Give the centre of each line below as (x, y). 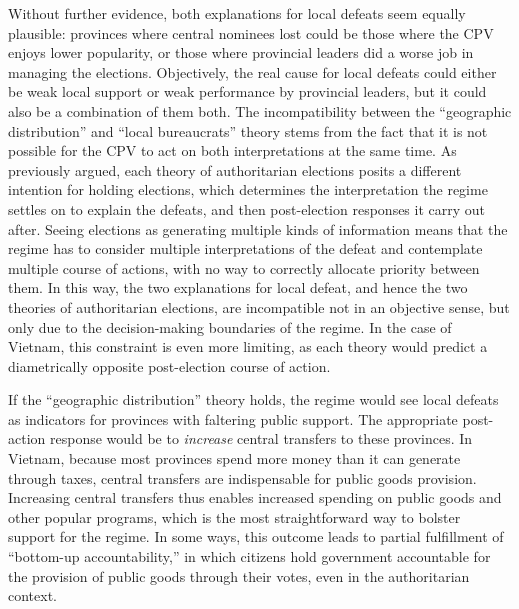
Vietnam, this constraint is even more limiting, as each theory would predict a (248, 346)
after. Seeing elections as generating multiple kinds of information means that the (258, 228)
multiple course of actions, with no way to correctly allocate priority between (244, 267)
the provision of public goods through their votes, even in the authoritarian (239, 575)
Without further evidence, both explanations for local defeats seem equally (237, 13)
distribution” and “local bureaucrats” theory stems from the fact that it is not (248, 130)
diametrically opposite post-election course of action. (169, 365)
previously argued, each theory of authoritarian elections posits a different (235, 169)
